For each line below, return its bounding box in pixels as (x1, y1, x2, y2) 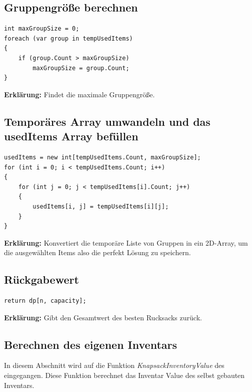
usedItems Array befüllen (4, 128, 138, 144)
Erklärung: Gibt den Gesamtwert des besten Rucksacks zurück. (4, 312, 202, 322)
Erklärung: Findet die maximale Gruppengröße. (4, 89, 155, 99)
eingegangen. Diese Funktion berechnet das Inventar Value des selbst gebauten (4, 370, 245, 380)
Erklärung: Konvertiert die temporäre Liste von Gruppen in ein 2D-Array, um (4, 237, 248, 248)
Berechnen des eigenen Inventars (4, 336, 177, 352)
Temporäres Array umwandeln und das (4, 113, 210, 129)
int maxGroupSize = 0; (4, 25, 79, 33)
